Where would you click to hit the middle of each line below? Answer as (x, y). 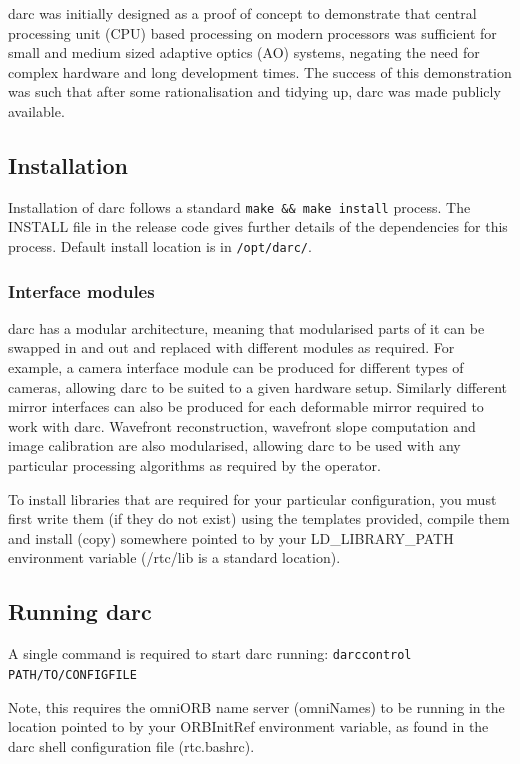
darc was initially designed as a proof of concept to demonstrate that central (242, 13)
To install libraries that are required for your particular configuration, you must (252, 498)
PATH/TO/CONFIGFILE (72, 674)
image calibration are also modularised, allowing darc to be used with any (234, 445)
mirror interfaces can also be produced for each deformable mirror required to (246, 406)
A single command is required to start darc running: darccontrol (210, 653)
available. (36, 110)
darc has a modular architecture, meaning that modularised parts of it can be (246, 327)
